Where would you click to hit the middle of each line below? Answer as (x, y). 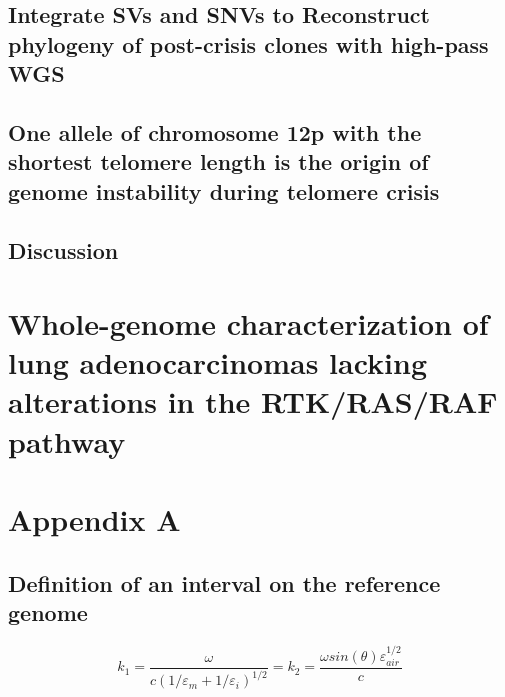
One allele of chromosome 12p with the (215, 131)
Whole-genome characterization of (248, 323)
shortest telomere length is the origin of (218, 161)
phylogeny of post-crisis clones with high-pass (248, 43)
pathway (67, 440)
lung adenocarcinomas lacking (218, 362)
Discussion (63, 249)
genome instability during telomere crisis (224, 190)
